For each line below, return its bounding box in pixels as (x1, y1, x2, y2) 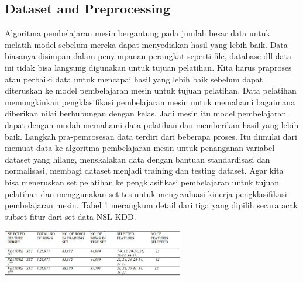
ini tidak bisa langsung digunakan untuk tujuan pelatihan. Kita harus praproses (5, 61, 292, 73)
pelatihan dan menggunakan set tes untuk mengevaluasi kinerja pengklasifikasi (5, 187, 287, 200)
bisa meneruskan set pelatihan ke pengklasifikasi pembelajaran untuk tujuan (5, 176, 280, 188)
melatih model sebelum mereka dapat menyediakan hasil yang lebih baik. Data (5, 38, 288, 50)
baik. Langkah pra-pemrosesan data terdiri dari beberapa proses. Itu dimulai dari (5, 130, 297, 142)
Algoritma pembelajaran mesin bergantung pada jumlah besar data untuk (5, 27, 270, 39)
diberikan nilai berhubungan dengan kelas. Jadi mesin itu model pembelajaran (5, 107, 287, 119)
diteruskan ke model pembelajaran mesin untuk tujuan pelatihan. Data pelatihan (5, 84, 297, 97)
